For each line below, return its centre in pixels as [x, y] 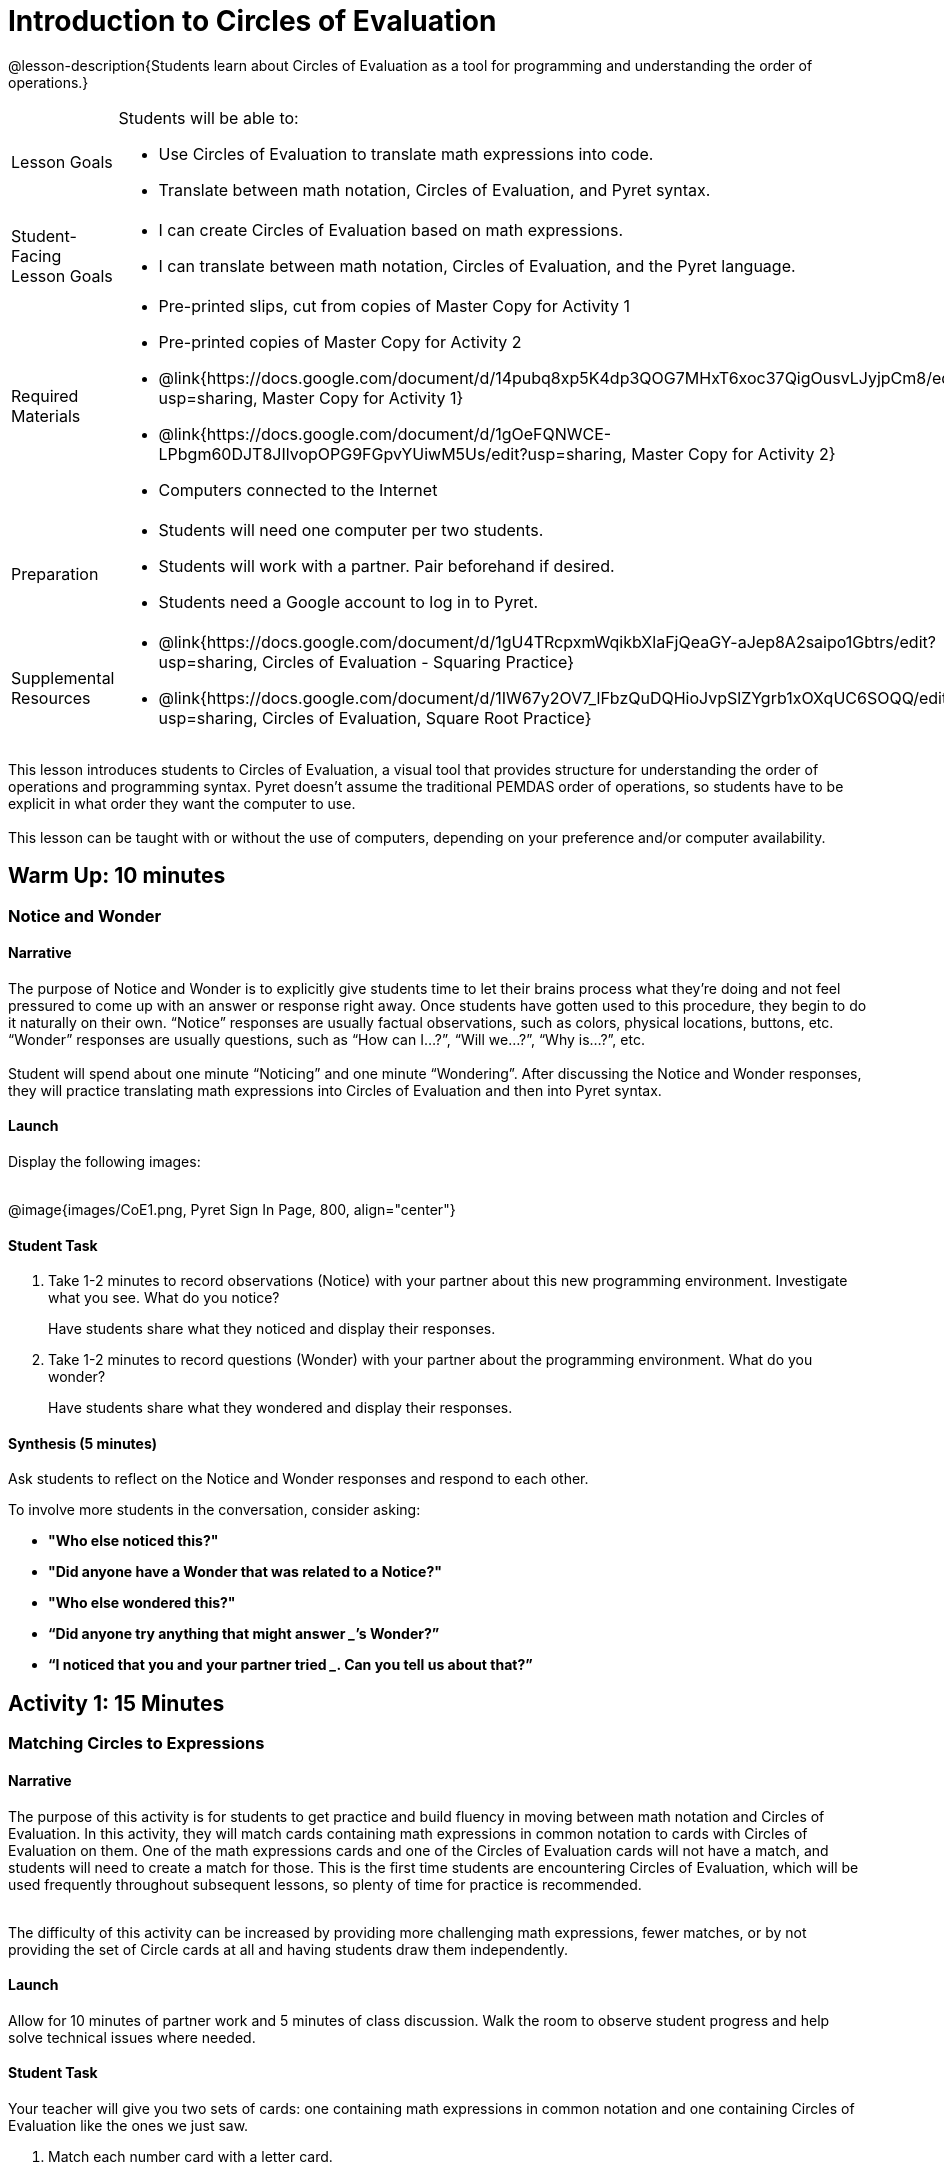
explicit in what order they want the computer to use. [182, 803]
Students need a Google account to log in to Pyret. [348, 601]
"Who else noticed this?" [133, 1541]
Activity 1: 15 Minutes [116, 1703]
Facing [36, 255]
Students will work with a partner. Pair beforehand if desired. [386, 565]
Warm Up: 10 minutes [117, 876]
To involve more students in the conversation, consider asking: [214, 1510]
